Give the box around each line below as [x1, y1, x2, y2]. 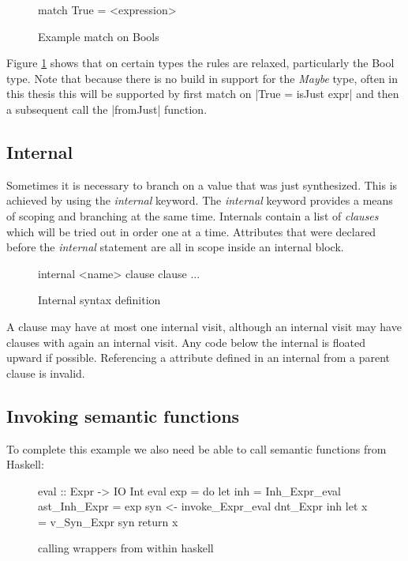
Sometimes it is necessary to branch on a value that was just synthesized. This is [6, 176, 398, 193]
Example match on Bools [38, 28, 159, 44]
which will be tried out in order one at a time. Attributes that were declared [6, 223, 376, 239]
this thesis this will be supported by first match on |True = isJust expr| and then [6, 85, 399, 102]
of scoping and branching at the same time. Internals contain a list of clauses [6, 207, 379, 224]
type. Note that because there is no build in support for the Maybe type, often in [6, 70, 399, 86]
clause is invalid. [6, 364, 85, 381]
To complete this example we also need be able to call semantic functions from [6, 440, 387, 457]
